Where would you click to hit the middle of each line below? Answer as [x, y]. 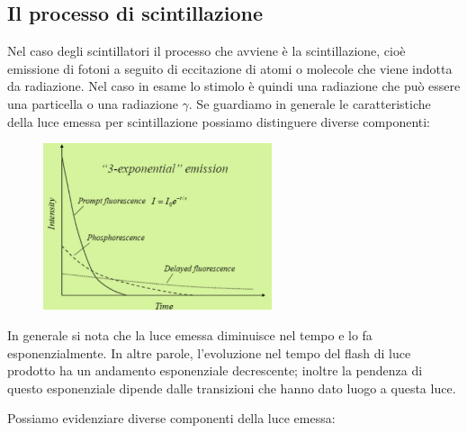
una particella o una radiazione [93, 103]
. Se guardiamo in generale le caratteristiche [310, 103]
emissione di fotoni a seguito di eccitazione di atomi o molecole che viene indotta [230, 68]
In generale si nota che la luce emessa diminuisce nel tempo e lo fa [190, 335]
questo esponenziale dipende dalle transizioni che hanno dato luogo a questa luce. [232, 388]
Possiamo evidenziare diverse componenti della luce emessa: [171, 418]
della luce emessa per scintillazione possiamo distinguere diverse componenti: [219, 121]
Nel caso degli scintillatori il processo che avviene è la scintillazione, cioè [207, 51]
